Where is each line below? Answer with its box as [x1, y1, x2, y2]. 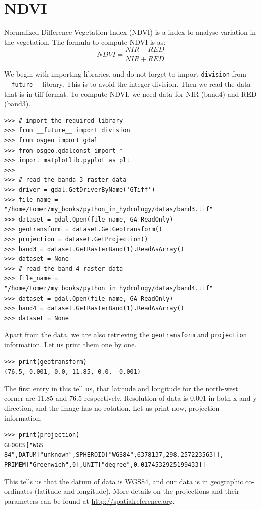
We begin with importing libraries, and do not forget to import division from [4, 68, 246, 79]
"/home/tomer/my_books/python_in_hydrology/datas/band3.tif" [4, 206, 213, 213]
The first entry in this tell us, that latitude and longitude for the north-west [4, 383, 238, 393]
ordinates [4, 486, 33, 496]
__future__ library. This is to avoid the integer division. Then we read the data [4, 79, 251, 89]
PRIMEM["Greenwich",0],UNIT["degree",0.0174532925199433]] [4, 461, 206, 468]
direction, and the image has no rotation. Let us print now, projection [4, 402, 220, 413]
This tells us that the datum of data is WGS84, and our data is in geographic [4, 476, 243, 486]
